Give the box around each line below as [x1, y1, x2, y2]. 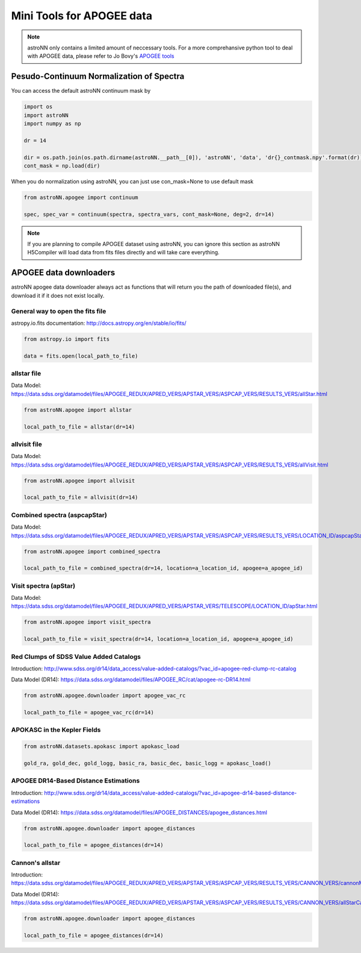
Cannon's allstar [11, 858, 61, 867]
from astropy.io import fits [23, 335, 110, 342]
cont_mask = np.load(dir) [23, 162, 100, 169]
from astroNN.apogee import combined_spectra [23, 548, 161, 555]
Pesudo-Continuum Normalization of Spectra [11, 71, 185, 81]
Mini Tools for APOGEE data [11, 9, 153, 22]
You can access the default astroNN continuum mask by [11, 87, 151, 95]
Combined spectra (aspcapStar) [11, 511, 108, 519]
